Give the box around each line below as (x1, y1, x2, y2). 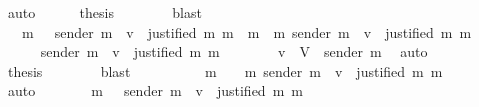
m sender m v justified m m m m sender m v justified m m (21, 21, 472, 42)
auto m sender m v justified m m (7, 80, 303, 101)
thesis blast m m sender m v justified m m (7, 60, 443, 81)
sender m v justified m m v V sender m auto (40, 41, 428, 62)
